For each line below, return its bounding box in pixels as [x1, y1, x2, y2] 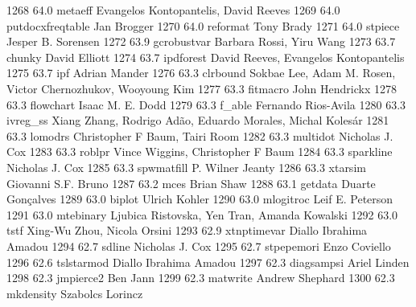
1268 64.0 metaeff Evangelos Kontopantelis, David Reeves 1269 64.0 [6, 2, 340, 18]
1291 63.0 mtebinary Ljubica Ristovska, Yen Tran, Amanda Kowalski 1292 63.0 [6, 206, 398, 223]
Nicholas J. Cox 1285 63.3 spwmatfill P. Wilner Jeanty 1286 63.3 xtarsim [6, 158, 366, 175]
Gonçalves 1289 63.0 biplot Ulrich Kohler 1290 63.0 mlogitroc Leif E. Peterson [6, 190, 393, 207]
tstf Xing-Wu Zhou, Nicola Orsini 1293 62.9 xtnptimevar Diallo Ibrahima [6, 222, 368, 239]
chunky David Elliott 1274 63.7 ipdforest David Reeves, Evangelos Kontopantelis [6, 48, 405, 65]
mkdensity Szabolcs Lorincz [6, 284, 143, 301]
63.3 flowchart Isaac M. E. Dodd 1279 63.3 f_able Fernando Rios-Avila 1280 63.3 [6, 96, 406, 113]
